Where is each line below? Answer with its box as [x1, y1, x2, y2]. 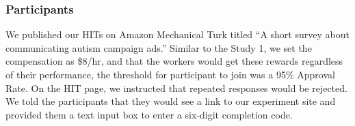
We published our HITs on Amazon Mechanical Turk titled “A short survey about [5, 27, 350, 42]
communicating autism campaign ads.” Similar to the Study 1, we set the [5, 40, 312, 54]
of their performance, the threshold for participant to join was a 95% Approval [5, 67, 335, 81]
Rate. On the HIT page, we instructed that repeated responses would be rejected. [5, 80, 347, 95]
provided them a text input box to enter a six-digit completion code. [5, 107, 293, 121]
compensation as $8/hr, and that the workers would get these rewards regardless [5, 54, 343, 68]
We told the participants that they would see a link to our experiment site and [5, 94, 336, 108]
